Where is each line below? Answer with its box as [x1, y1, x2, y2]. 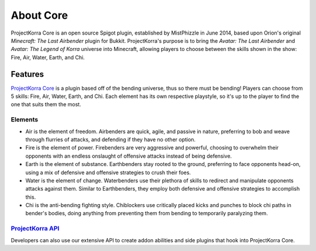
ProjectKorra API [11, 225, 60, 233]
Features [11, 69, 44, 79]
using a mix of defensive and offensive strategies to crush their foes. [25, 169, 191, 176]
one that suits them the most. [11, 101, 81, 108]
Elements [11, 116, 39, 124]
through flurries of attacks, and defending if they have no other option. [25, 135, 196, 143]
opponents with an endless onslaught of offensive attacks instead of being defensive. [25, 152, 232, 160]
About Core [11, 9, 68, 22]
